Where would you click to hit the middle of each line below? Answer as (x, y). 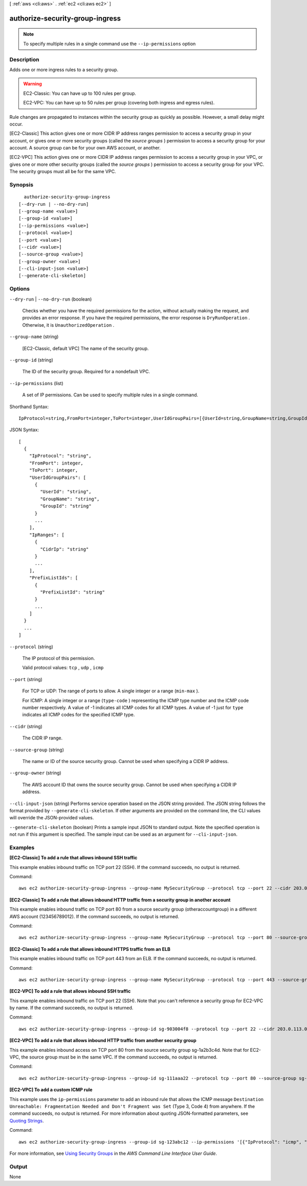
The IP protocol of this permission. (59, 659)
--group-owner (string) (35, 773)
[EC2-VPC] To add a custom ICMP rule (51, 1090)
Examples (22, 848)
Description (24, 59)
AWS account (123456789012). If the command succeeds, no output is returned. (94, 916)
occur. (16, 124)
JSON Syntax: (24, 430)
